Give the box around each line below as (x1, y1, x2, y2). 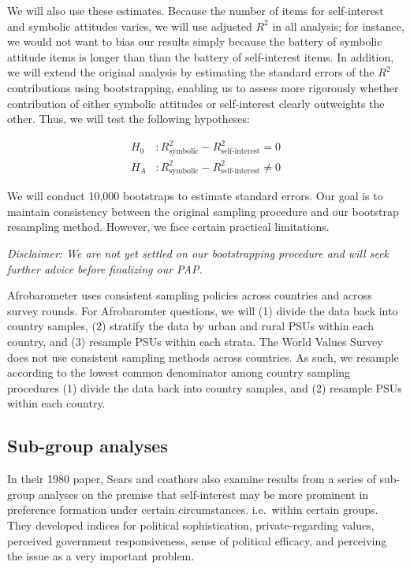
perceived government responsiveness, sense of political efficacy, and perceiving (7, 532, 387, 549)
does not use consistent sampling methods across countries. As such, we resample (7, 348, 399, 365)
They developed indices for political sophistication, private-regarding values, (7, 516, 375, 533)
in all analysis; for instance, (272, 17, 404, 34)
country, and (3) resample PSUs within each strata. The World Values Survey (7, 333, 383, 350)
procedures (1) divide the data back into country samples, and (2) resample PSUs (7, 379, 402, 396)
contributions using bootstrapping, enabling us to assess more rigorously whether (7, 79, 399, 95)
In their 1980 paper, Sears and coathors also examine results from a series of (7, 470, 376, 487)
